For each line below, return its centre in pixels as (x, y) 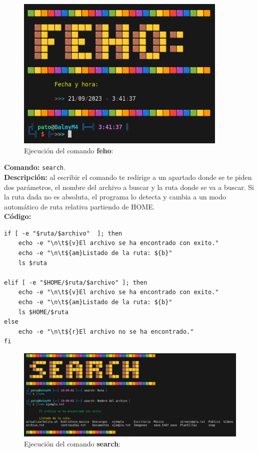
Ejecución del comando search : (72, 444)
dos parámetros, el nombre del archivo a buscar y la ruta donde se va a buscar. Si (129, 187)
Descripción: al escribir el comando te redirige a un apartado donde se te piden (128, 177)
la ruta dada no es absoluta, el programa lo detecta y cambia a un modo (115, 197)
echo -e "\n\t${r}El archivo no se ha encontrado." (106, 331)
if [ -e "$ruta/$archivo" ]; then (63, 233)
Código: (18, 216)
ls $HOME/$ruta (43, 312)
